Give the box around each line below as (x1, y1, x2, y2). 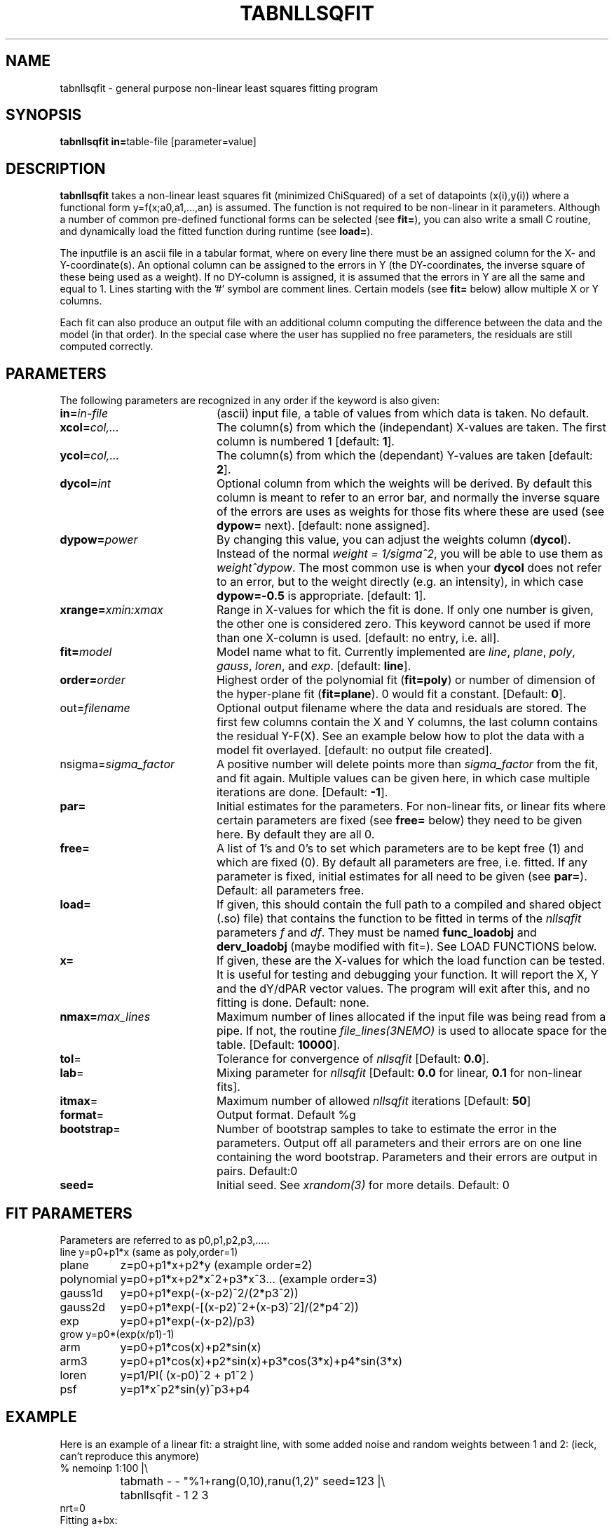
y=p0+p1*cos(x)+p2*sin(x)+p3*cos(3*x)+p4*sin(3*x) (120, 1353, 403, 1368)
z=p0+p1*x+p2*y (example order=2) (120, 1257, 313, 1272)
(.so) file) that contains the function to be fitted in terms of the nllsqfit (216, 911, 582, 926)
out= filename (60, 701, 130, 716)
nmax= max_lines (60, 1010, 151, 1024)
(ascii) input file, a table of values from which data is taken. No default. (216, 406, 589, 421)
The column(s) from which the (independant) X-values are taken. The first (216, 420, 606, 435)
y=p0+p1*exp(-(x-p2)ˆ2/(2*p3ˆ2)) (120, 1285, 299, 1300)
